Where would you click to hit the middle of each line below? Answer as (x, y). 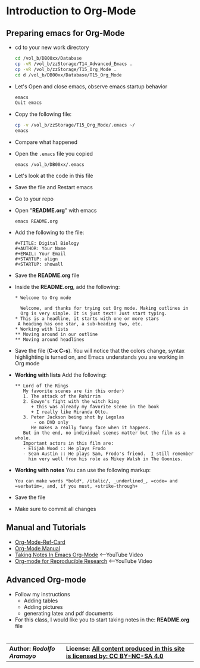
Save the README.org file (47, 275)
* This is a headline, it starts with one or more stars (87, 319)
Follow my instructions (42, 594)
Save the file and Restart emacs (54, 187)
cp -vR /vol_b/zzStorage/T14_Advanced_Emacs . (74, 64)
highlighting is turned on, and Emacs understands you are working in (99, 357)
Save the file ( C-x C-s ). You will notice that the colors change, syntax (100, 351)
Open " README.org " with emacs (56, 210)
